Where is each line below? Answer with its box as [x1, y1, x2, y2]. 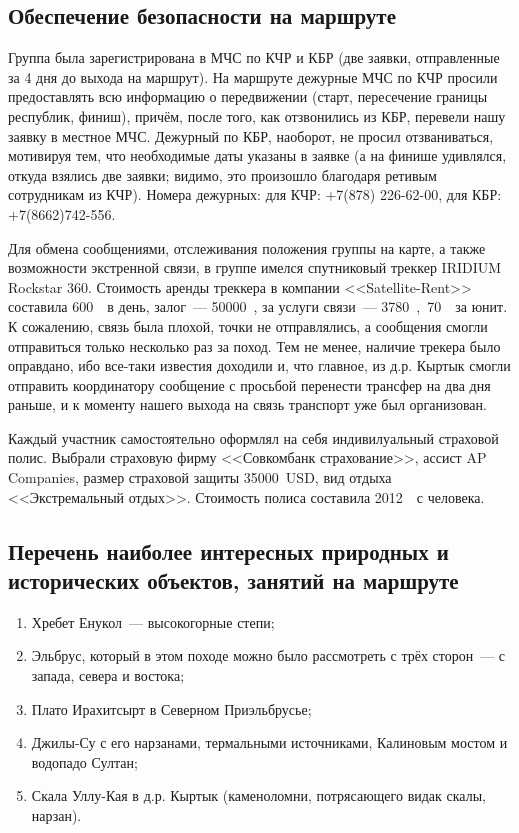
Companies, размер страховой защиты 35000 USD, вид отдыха [8, 467, 392, 488]
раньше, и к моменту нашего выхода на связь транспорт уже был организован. [8, 394, 487, 415]
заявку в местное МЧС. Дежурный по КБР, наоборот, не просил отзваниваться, [8, 125, 494, 146]
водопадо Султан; [31, 751, 138, 772]
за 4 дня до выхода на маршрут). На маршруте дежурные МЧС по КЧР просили [8, 66, 498, 87]
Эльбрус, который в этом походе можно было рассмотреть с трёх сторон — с [31, 645, 506, 666]
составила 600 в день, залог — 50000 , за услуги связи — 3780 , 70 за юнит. [8, 296, 508, 317]
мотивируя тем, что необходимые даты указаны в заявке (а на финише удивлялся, [8, 145, 507, 166]
